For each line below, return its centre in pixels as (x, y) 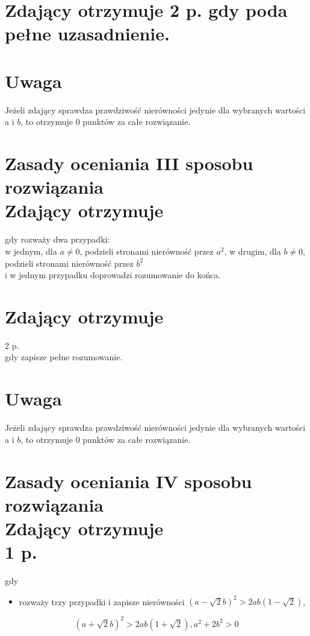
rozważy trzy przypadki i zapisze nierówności (102, 601)
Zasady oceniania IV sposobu (129, 481)
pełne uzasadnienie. (87, 33)
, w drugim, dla (253, 251)
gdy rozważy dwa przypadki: (57, 239)
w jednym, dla (31, 251)
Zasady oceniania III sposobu (129, 163)
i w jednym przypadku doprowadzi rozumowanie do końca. (113, 275)
